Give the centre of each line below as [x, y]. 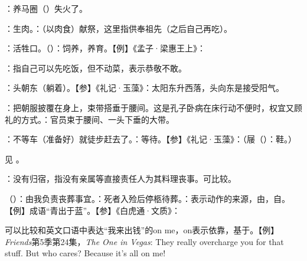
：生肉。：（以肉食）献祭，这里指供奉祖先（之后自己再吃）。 [118, 28]
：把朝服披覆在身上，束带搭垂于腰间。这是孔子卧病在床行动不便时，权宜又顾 [153, 107]
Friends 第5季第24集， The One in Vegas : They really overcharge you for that [144, 241]
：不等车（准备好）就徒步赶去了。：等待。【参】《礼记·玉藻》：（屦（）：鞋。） [151, 139]
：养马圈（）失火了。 [46, 8]
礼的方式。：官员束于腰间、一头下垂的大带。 [89, 119]
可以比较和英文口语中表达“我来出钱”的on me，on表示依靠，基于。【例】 [142, 230]
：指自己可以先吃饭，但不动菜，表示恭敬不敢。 [96, 68]
